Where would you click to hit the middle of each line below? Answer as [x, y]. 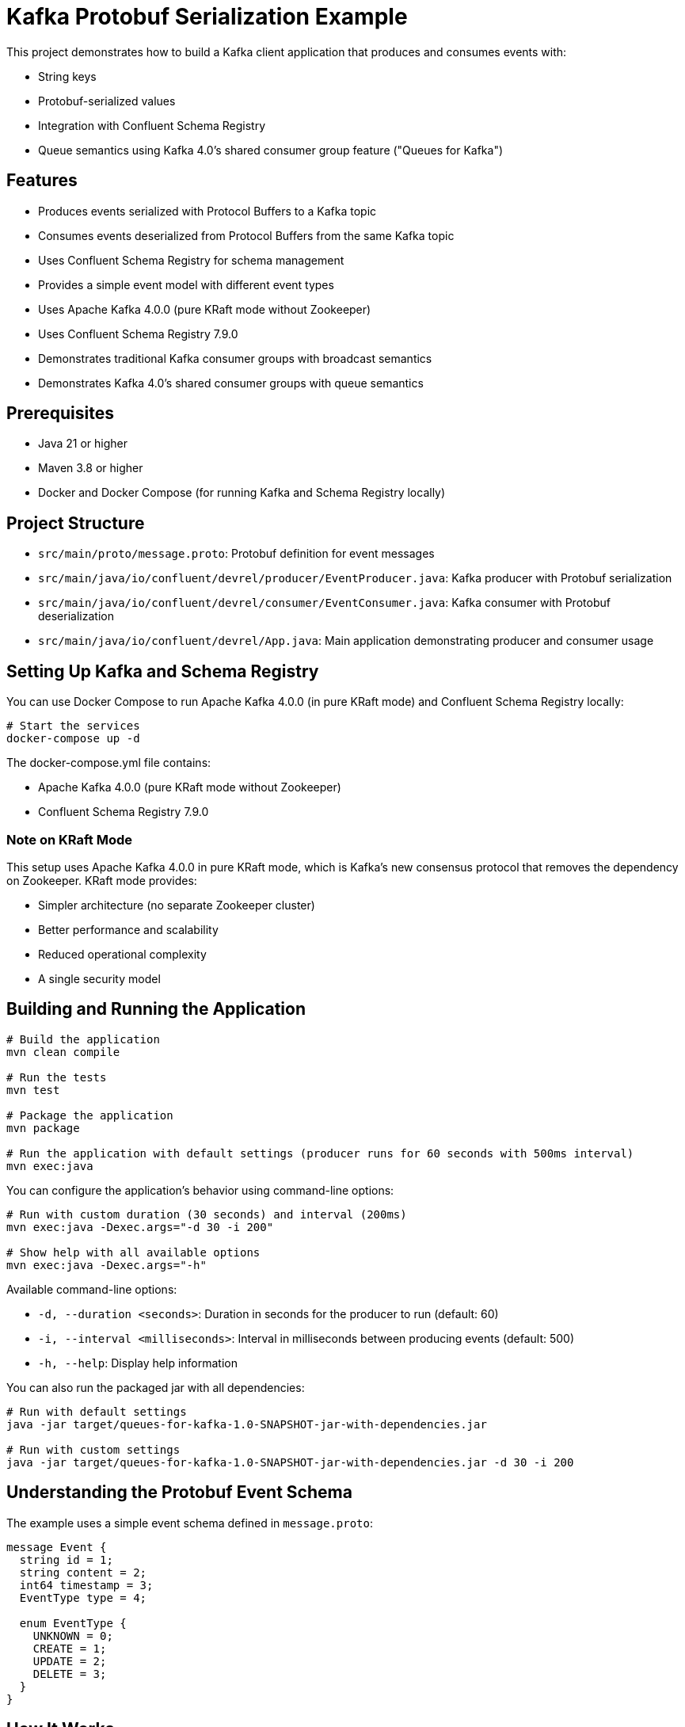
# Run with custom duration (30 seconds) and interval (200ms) [207, 1214]
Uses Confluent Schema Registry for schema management [191, 260]
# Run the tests [57, 1077]
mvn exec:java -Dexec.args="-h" [107, 1265]
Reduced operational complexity [122, 954]
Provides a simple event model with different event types [186, 284]
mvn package [43, 1128]
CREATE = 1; [70, 1648]
